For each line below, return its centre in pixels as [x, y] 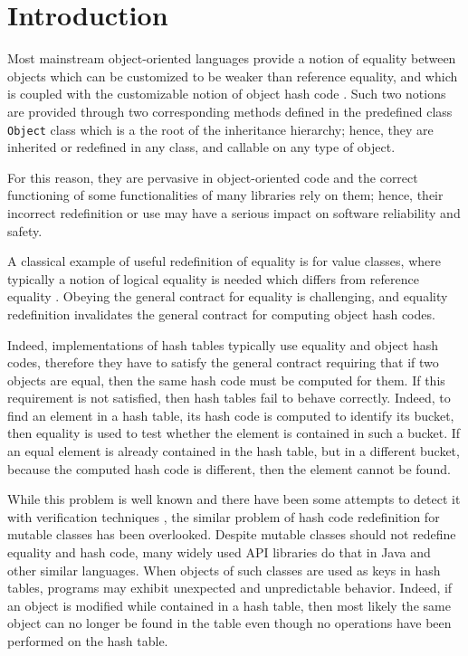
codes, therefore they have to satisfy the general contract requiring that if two [223, 362]
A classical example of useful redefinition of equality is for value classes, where [224, 261]
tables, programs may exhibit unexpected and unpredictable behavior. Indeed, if [230, 588]
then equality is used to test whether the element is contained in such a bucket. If [234, 433]
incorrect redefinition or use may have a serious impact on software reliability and [234, 212]
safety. [25, 230]
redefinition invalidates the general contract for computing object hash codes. [221, 314]
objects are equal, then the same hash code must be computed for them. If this [226, 380]
